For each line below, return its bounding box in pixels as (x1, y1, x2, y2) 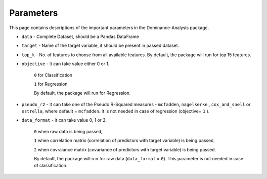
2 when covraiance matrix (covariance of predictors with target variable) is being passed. (34, 146, 216, 152)
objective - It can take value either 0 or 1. (21, 61, 110, 67)
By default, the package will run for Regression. (34, 90, 131, 96)
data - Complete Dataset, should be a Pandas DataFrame (21, 34, 139, 39)
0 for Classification (34, 72, 73, 78)
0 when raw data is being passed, (34, 128, 103, 134)
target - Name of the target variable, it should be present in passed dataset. (21, 42, 179, 49)
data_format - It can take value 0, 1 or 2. (21, 117, 107, 123)
